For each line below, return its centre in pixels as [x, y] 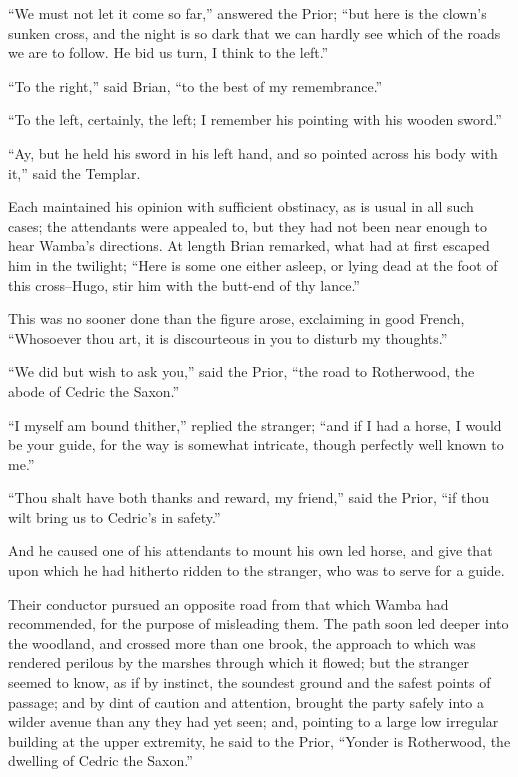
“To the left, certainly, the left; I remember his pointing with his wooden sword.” [255, 119]
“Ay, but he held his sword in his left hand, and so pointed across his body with [253, 152]
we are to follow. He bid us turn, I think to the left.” [168, 52]
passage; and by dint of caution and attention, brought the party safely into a [246, 701]
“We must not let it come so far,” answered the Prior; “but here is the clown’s [247, 13]
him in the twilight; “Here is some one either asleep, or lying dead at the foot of [253, 264]
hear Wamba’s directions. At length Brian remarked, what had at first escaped [249, 245]
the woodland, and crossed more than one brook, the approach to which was [242, 642]
